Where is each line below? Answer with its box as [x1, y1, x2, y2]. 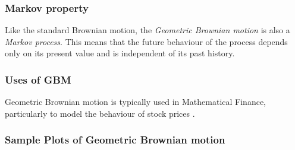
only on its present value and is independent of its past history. [5, 47, 235, 59]
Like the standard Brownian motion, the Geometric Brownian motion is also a [5, 24, 290, 36]
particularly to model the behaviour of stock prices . [5, 107, 195, 119]
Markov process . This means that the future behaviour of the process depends [5, 35, 288, 47]
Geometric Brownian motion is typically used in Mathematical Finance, [5, 95, 266, 108]
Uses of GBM [5, 72, 71, 87]
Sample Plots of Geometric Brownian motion [5, 132, 225, 147]
